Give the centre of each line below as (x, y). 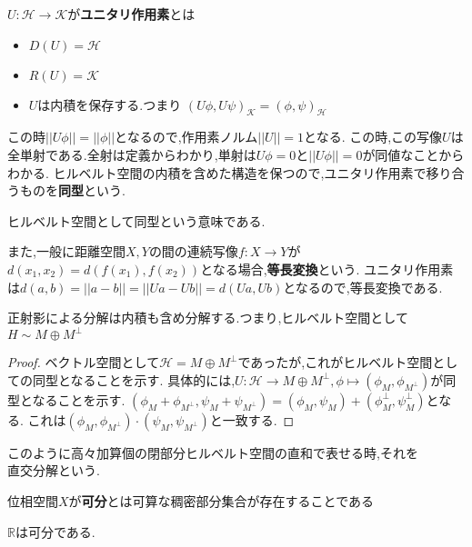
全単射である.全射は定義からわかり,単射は (132, 154)
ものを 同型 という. (72, 190)
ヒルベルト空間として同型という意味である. (136, 220)
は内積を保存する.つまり (110, 104)
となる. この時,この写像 (373, 137)
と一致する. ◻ (252, 419)
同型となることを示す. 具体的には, (134, 379)
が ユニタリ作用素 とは (131, 14)
